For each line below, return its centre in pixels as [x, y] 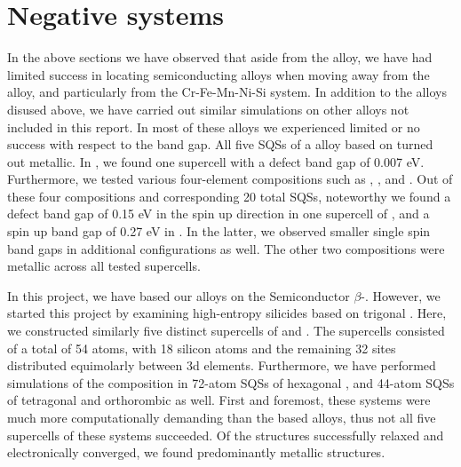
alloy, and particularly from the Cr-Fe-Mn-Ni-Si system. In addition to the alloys [227, 92]
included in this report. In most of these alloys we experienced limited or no [214, 127]
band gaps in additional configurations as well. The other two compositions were [226, 248]
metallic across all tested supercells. [104, 266]
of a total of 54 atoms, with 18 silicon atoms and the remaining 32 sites [202, 348]
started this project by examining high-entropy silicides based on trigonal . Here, [227, 313]
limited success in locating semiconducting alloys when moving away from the [219, 74]
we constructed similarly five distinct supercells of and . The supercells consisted [226, 331]
